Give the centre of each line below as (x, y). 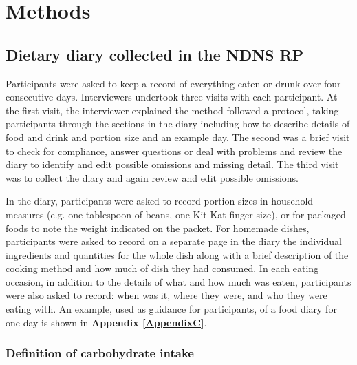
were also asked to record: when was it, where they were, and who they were (166, 295)
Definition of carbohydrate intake (100, 353)
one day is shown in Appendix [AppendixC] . (106, 322)
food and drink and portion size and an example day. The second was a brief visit (178, 137)
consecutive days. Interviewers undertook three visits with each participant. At (172, 97)
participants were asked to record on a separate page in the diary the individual (174, 241)
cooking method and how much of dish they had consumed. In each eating (162, 268)
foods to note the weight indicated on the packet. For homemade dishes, (158, 228)
